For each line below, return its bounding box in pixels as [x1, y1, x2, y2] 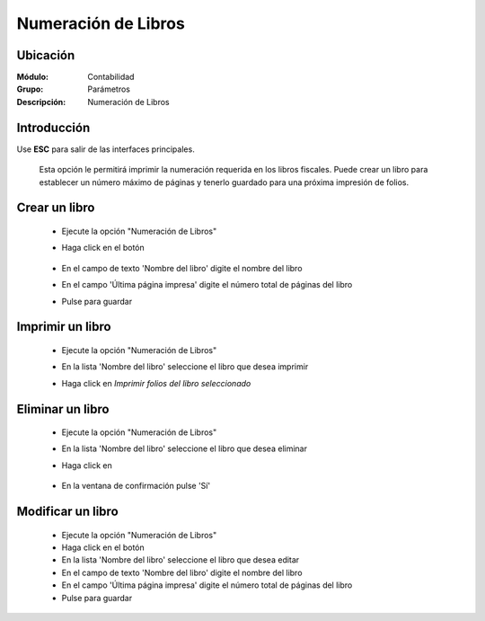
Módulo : [16, 72, 49, 83]
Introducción [16, 120, 91, 135]
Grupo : [16, 84, 44, 94]
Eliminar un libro [16, 401, 110, 417]
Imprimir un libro [16, 319, 111, 334]
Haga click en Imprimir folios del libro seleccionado [61, 377, 251, 388]
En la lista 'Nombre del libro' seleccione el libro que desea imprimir [61, 361, 309, 372]
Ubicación [16, 48, 75, 63]
